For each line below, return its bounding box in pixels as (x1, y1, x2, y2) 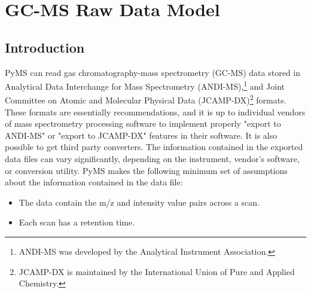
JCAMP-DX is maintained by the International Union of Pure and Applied (19, 265, 295, 277)
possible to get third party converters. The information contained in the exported (5, 141, 303, 153)
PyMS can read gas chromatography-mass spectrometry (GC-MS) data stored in (5, 66, 301, 78)
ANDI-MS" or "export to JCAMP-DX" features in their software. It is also (5, 129, 278, 141)
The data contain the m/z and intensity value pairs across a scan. (19, 196, 260, 208)
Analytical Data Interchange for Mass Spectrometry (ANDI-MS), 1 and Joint (5, 78, 285, 92)
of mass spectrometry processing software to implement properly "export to (5, 117, 281, 130)
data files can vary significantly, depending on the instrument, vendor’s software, (5, 152, 300, 165)
